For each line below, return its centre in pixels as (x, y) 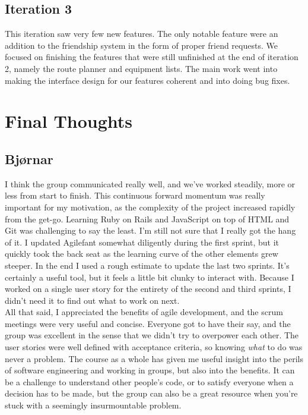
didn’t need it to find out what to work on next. (92, 300)
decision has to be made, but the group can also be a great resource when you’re (151, 393)
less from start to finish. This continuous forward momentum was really (135, 195)
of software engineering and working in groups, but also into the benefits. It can (150, 370)
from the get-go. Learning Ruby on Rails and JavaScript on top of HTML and (147, 218)
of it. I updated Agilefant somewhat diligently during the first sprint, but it (142, 242)
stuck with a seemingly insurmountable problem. (93, 405)
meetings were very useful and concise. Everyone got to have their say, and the (148, 323)
